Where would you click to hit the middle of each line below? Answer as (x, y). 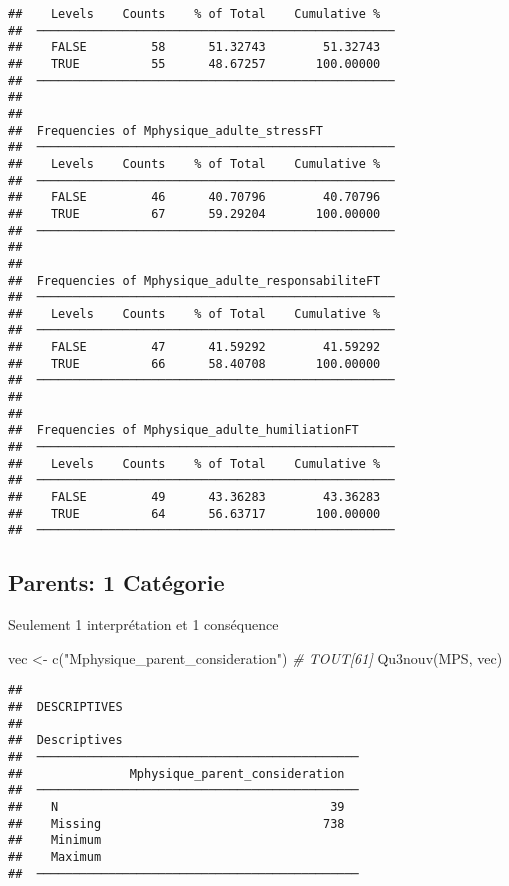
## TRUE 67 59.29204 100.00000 (194, 213)
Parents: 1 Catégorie (116, 582)
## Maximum (55, 856)
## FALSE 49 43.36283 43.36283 (194, 497)
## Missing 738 (176, 823)
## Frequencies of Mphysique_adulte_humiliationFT (183, 430)
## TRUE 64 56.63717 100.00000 (194, 513)
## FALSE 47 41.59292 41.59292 (194, 347)
